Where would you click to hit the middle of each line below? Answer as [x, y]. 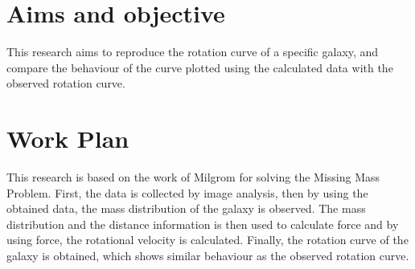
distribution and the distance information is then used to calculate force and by [203, 224]
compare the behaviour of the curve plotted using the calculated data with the [200, 67]
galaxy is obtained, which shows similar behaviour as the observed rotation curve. [208, 255]
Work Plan [68, 139]
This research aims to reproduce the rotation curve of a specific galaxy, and [193, 52]
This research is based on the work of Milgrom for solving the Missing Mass [193, 177]
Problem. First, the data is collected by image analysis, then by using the [187, 192]
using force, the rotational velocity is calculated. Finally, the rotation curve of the [207, 240]
